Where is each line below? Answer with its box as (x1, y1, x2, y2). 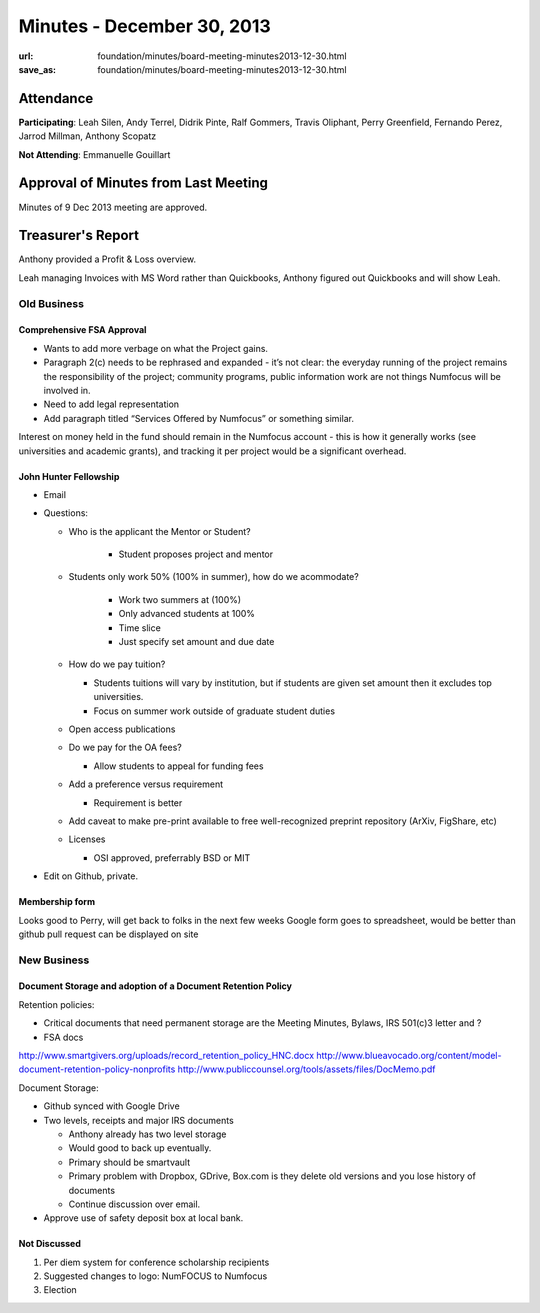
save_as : (18, 63, 57, 75)
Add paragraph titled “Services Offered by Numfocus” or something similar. (43, 412, 355, 424)
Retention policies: (18, 998, 95, 1010)
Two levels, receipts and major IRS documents (43, 1114, 234, 1126)
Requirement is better (93, 796, 183, 809)
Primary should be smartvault (68, 1156, 191, 1168)
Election (43, 1284, 77, 1296)
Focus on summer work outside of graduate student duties (93, 705, 335, 717)
